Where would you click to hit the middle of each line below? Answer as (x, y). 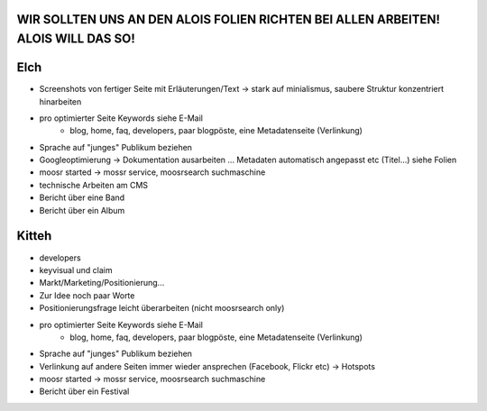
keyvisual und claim (76, 269)
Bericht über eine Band (82, 197)
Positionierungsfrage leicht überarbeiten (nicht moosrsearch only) (162, 308)
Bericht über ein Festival (84, 391)
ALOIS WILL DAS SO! (76, 39)
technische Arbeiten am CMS (94, 185)
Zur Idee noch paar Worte (87, 295)
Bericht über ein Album (82, 210)
